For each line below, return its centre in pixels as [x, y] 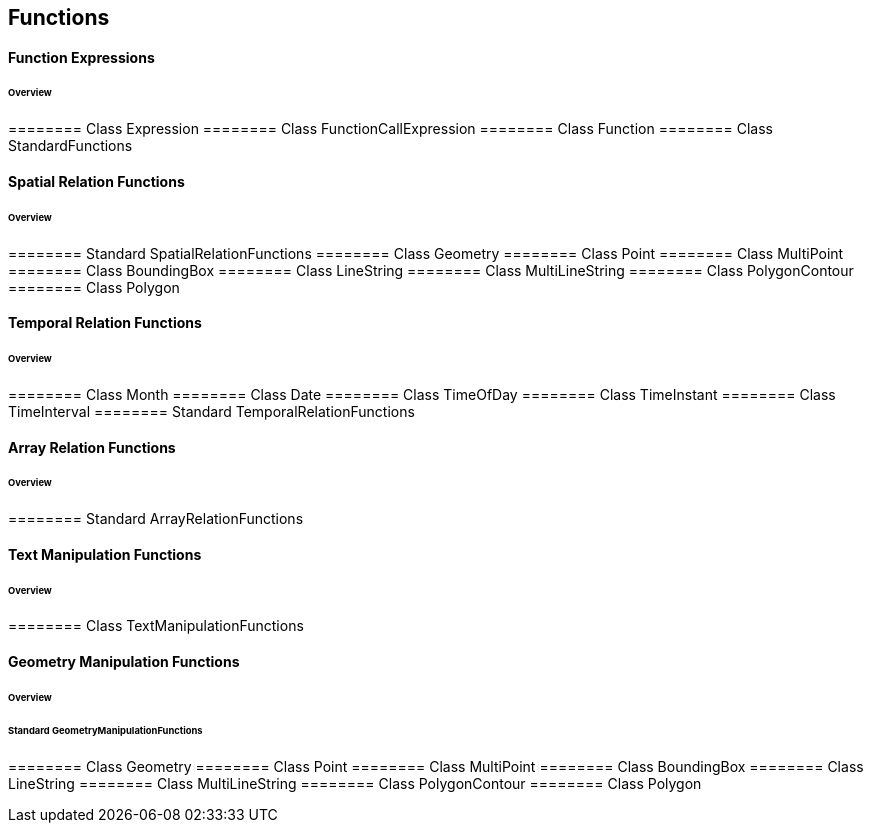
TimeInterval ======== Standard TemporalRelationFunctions [211, 411]
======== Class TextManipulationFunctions [156, 626]
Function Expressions [81, 57]
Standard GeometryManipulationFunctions [105, 730]
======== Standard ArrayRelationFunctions [156, 519]
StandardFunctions [70, 146]
